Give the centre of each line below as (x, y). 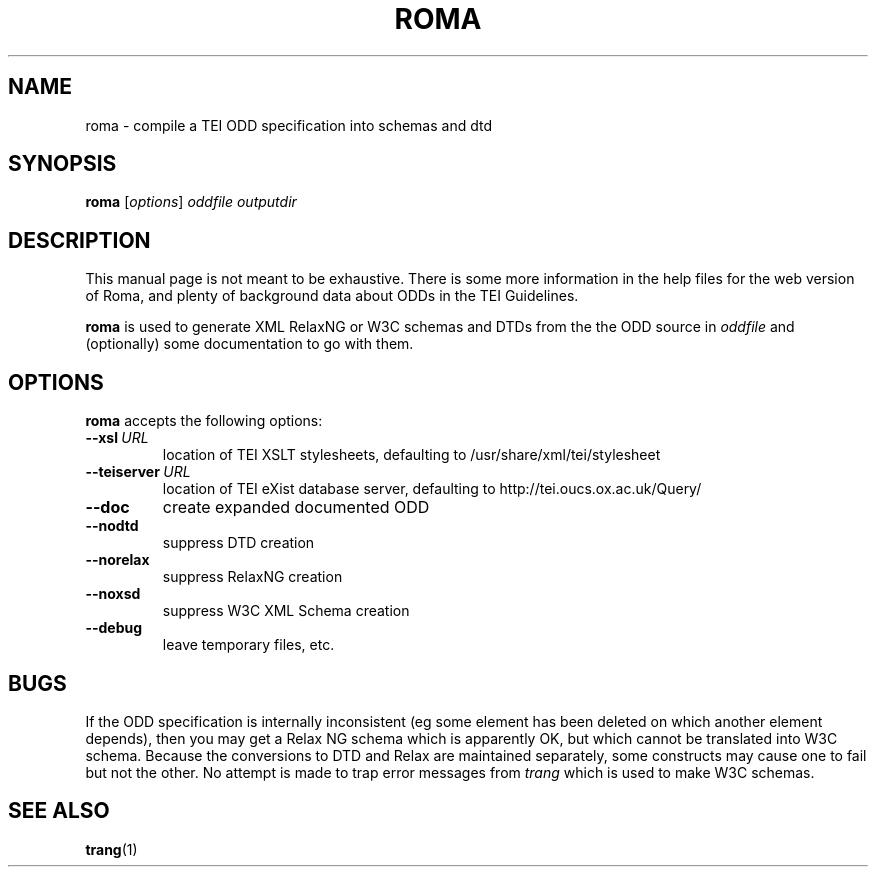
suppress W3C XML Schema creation (286, 611)
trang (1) (111, 849)
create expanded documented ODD (296, 507)
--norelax (117, 560)
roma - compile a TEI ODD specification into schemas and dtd (288, 125)
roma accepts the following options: (204, 421)
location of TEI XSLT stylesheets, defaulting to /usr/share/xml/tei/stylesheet (411, 455)
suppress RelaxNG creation (252, 577)
